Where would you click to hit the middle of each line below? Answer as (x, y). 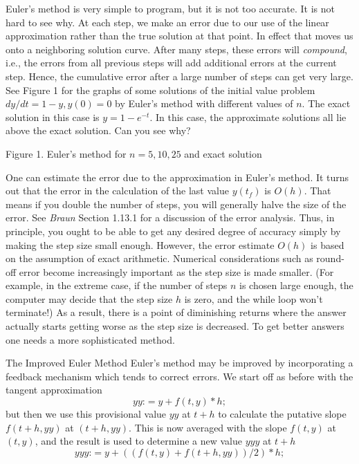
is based (328, 244)
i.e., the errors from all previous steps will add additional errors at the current (171, 63)
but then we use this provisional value (86, 414)
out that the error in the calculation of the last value (117, 191)
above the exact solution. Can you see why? (98, 130)
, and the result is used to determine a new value (138, 441)
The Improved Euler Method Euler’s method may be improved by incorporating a (179, 363)
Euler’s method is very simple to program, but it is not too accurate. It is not (170, 8)
